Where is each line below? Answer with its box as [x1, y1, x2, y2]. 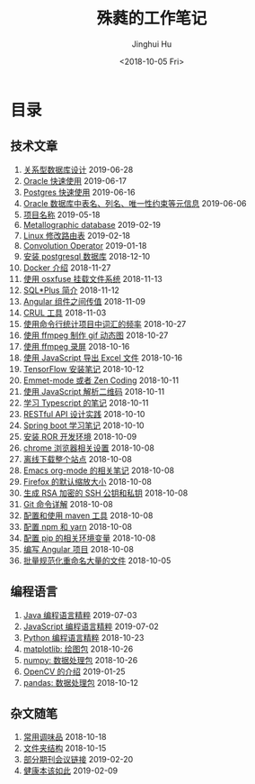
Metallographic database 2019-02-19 [22, 219, 161, 230]
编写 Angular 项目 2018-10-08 [22, 543, 134, 554]
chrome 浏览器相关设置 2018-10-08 [22, 442, 155, 453]
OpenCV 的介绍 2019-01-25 [22, 666, 126, 677]
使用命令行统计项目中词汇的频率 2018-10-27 [22, 318, 187, 329]
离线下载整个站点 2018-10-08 [22, 453, 133, 464]
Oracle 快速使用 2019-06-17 [22, 175, 127, 186]
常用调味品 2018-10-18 [22, 732, 107, 743]
